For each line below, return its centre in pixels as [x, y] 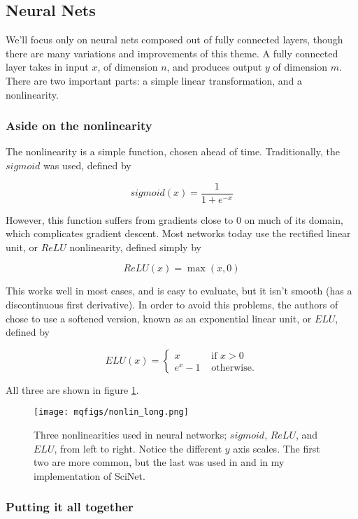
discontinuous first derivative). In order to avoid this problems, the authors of [172, 305]
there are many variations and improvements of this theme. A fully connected [172, 53]
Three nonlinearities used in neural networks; [130, 435]
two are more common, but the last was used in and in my [159, 462]
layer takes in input [47, 67]
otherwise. [233, 368]
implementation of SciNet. [89, 475]
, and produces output [214, 67]
